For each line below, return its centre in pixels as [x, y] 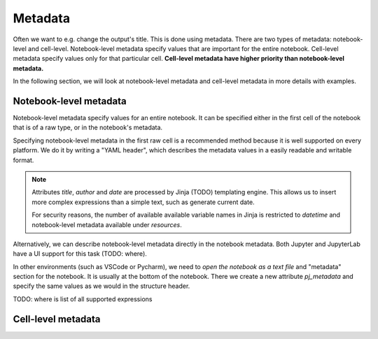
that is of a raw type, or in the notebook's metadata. [88, 128]
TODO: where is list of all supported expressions [83, 299]
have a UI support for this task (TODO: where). [80, 254]
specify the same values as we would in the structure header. [101, 286]
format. [23, 160]
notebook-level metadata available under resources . [107, 224]
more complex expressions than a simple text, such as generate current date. [143, 202]
